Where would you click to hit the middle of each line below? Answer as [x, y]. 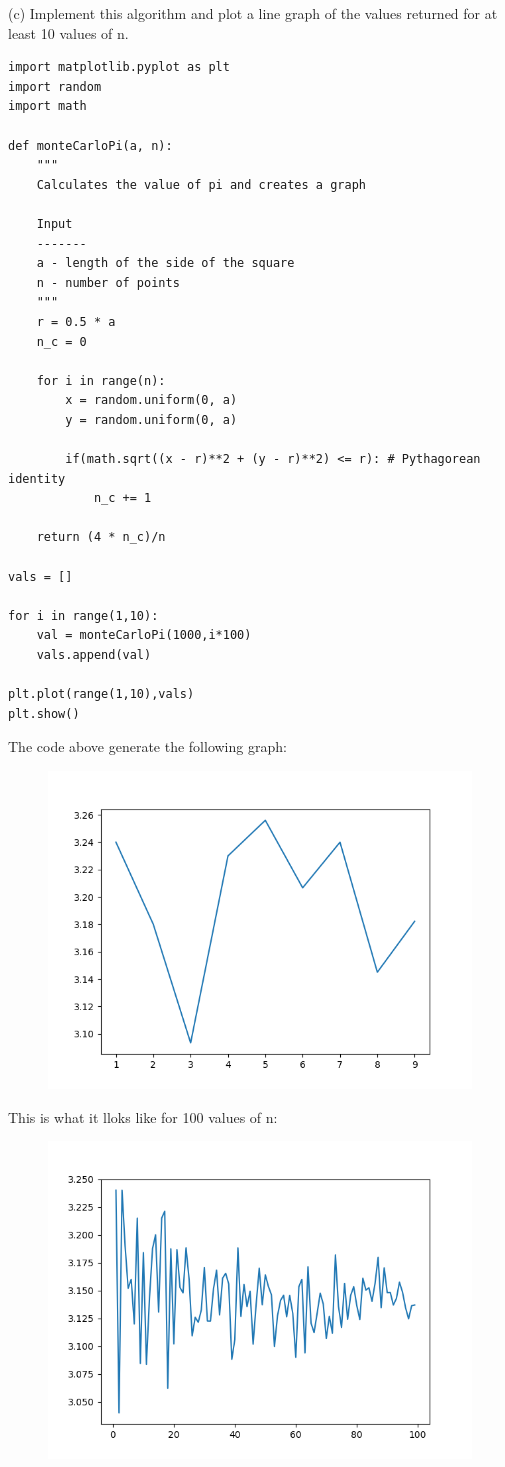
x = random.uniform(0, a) [151, 400]
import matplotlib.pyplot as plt [119, 67]
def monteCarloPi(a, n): [90, 145]
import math [47, 106]
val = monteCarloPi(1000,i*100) [144, 635]
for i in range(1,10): [83, 615]
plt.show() [44, 713]
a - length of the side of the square [165, 263]
